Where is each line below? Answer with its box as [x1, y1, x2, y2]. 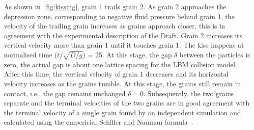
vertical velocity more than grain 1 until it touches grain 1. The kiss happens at [4, 40, 244, 50]
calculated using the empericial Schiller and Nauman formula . [4, 117, 193, 127]
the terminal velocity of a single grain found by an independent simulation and [4, 107, 241, 117]
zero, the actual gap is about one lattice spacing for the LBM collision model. [4, 59, 237, 69]
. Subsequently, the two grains [143, 88, 234, 98]
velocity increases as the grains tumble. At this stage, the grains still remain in [4, 78, 241, 88]
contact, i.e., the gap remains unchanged [4, 88, 126, 98]
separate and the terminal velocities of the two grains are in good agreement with [4, 98, 250, 108]
